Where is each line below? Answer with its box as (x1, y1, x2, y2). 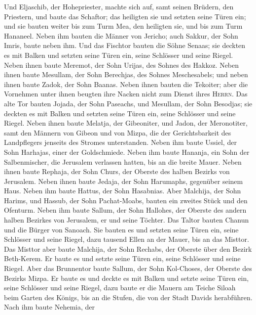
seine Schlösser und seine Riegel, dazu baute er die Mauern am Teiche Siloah (4, 282, 236, 293)
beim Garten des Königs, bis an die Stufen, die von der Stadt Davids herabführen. (4, 292, 253, 302)
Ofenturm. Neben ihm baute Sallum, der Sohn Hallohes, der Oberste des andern (4, 205, 247, 215)
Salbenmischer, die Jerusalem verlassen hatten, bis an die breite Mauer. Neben (4, 156, 242, 167)
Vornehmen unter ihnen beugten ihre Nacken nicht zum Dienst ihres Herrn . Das (4, 89, 248, 99)
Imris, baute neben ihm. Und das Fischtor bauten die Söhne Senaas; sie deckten (4, 40, 246, 50)
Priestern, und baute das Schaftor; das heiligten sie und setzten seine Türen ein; (4, 11, 246, 21)
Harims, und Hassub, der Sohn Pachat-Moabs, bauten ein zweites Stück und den (4, 195, 248, 205)
